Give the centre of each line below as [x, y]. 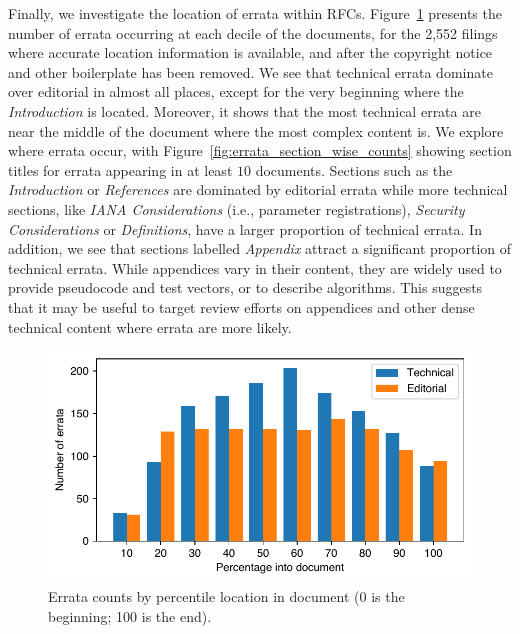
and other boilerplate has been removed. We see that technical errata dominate [250, 71]
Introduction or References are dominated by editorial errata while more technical [258, 189]
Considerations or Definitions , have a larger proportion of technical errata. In [245, 228]
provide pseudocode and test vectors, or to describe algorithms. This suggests [245, 287]
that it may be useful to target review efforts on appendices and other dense [241, 306]
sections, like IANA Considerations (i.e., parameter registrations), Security [236, 208]
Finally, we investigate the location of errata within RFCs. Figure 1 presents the [255, 13]
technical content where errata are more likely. [150, 326]
